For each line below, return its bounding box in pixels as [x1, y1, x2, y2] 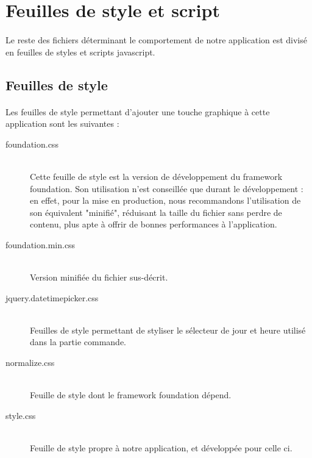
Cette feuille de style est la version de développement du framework [30, 170, 283, 182]
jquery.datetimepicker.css [5, 291, 99, 304]
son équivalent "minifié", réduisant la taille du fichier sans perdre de [30, 206, 282, 218]
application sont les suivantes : [5, 117, 119, 130]
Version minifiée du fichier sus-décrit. [30, 271, 168, 284]
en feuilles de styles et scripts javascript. [5, 45, 155, 58]
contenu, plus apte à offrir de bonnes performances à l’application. [30, 218, 277, 231]
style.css [5, 409, 36, 421]
